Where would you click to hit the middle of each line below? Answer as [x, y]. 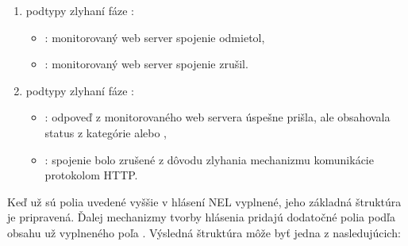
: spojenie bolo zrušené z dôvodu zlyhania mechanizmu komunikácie [209, 159]
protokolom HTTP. [91, 175]
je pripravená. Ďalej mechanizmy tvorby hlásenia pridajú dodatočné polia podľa [201, 217]
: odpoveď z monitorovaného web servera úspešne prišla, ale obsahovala [217, 117]
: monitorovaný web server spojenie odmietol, [155, 37]
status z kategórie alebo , [106, 132]
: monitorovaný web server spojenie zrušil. [146, 64]
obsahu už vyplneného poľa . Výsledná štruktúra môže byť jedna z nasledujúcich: [204, 232]
